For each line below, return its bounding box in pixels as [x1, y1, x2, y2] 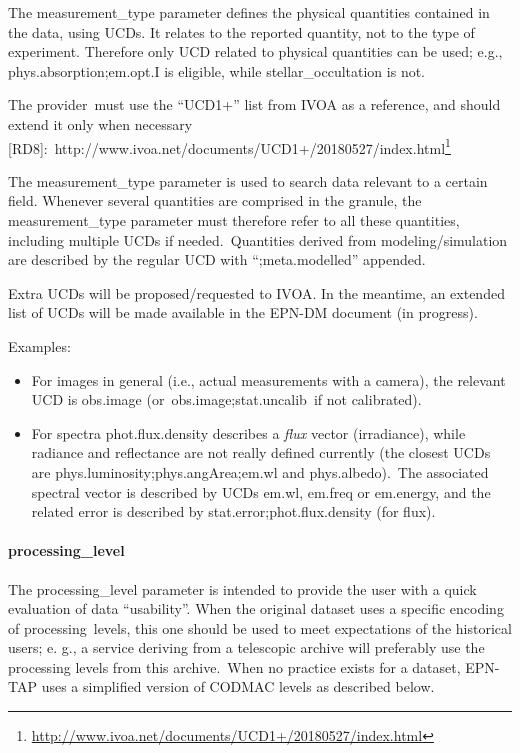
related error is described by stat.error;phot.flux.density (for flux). [31, 501, 436, 522]
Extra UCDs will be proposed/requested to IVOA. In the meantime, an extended [8, 282, 505, 303]
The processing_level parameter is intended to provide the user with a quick [8, 578, 477, 599]
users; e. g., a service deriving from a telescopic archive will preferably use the [8, 637, 485, 658]
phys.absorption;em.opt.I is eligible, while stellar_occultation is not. [8, 60, 426, 81]
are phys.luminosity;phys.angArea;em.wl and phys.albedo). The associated [31, 461, 489, 482]
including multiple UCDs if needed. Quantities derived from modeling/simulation [8, 229, 508, 250]
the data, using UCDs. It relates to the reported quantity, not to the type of [8, 21, 475, 42]
